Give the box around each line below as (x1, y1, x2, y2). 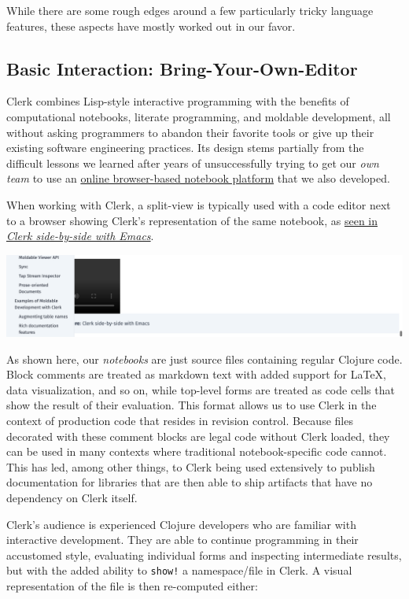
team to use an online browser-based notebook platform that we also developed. (6, 170, 390, 187)
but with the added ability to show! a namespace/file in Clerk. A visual (6, 562, 352, 579)
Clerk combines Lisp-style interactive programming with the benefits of (6, 93, 349, 109)
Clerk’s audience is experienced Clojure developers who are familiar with (6, 516, 356, 532)
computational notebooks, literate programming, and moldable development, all (6, 108, 391, 124)
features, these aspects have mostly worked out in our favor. (6, 17, 296, 34)
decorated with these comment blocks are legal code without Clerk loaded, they (6, 427, 390, 444)
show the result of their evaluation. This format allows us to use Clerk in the (6, 397, 377, 413)
